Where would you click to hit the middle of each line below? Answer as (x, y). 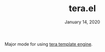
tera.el (82, 9)
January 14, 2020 (82, 22)
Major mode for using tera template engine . (49, 44)
